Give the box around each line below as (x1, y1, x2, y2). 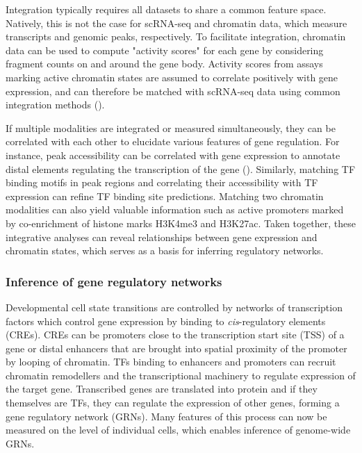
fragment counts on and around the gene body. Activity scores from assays (6, 56, 323, 71)
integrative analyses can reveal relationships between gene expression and (6, 229, 318, 244)
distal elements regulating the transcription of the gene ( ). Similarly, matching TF (6, 161, 356, 176)
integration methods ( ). (6, 97, 105, 112)
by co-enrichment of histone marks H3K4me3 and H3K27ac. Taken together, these (6, 215, 356, 230)
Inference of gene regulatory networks (6, 272, 222, 290)
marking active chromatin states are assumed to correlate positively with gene (6, 69, 338, 84)
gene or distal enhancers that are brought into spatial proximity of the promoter (6, 340, 347, 355)
